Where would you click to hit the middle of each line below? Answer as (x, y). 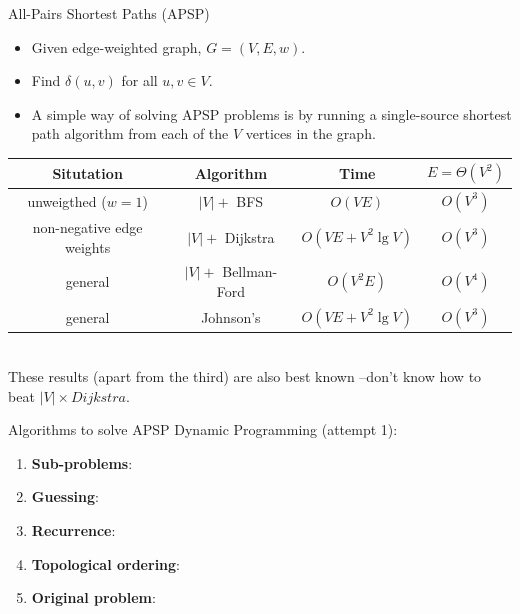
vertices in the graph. (310, 133)
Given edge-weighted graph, (116, 46)
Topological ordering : (106, 563)
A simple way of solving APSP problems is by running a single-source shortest (271, 113)
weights (88, 246)
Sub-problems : (82, 462)
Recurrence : (73, 529)
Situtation (87, 172)
